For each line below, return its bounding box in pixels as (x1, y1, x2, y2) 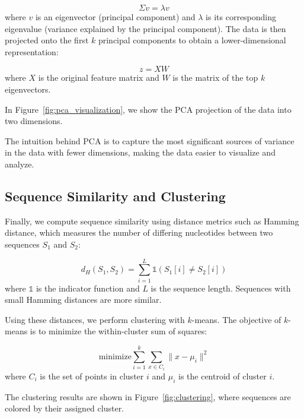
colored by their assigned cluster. (5, 402, 124, 414)
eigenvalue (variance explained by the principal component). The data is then (5, 22, 286, 34)
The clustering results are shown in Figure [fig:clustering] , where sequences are (5, 390, 291, 403)
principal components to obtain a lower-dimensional (98, 34, 286, 46)
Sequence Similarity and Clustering (5, 186, 226, 205)
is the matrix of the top (172, 71, 258, 84)
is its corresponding (206, 11, 277, 23)
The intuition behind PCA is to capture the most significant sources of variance (5, 134, 295, 147)
